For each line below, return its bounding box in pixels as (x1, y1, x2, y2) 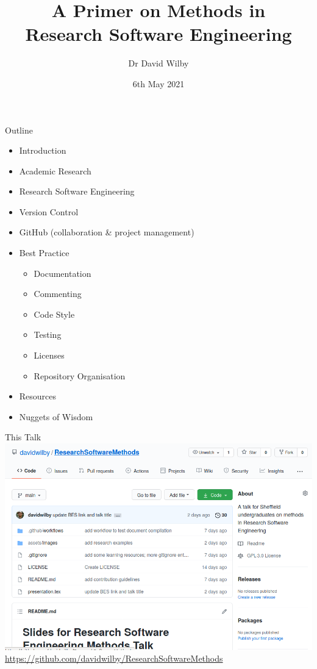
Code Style (34, 307, 75, 320)
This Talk (5, 431, 41, 443)
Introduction (19, 144, 66, 157)
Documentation (34, 267, 91, 279)
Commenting (34, 287, 82, 300)
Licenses (34, 349, 65, 362)
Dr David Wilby (128, 57, 189, 70)
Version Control (19, 205, 79, 218)
